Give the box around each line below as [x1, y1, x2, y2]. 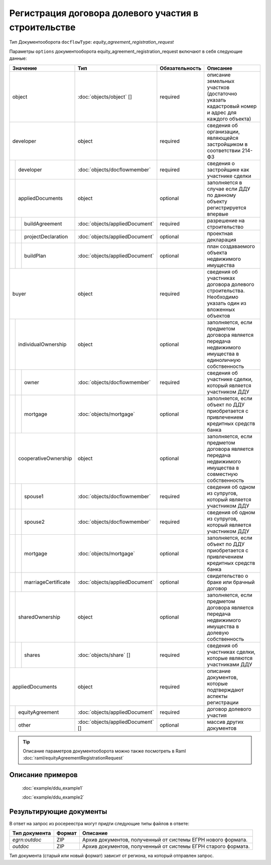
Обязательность [160, 64, 202, 71]
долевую [207, 629, 229, 636]
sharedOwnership [18, 613, 60, 620]
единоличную [207, 356, 241, 363]
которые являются [207, 654, 253, 661]
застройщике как [207, 166, 249, 173]
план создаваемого [207, 243, 255, 250]
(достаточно [207, 90, 237, 97]
